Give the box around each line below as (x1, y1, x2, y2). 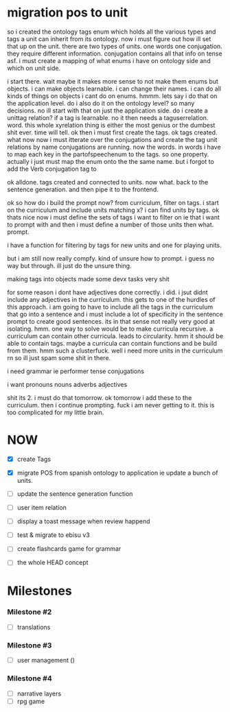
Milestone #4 (7, 674, 53, 683)
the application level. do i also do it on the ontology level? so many (7, 99, 195, 107)
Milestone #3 (7, 640, 52, 650)
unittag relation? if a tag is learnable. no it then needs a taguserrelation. (7, 113, 209, 121)
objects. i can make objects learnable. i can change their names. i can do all (7, 84, 222, 93)
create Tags (16, 455, 51, 463)
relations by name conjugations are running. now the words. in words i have (7, 143, 221, 151)
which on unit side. (7, 64, 60, 72)
